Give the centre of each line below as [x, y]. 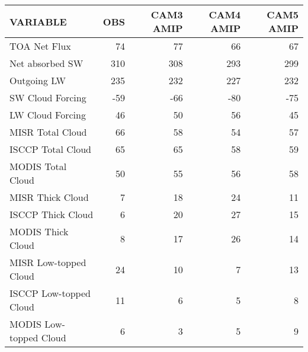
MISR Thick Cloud [49, 197]
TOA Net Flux [40, 46]
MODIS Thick [39, 231]
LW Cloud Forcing [48, 115]
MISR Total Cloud [48, 132]
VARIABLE [38, 21]
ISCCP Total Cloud [51, 149]
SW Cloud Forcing [48, 97]
